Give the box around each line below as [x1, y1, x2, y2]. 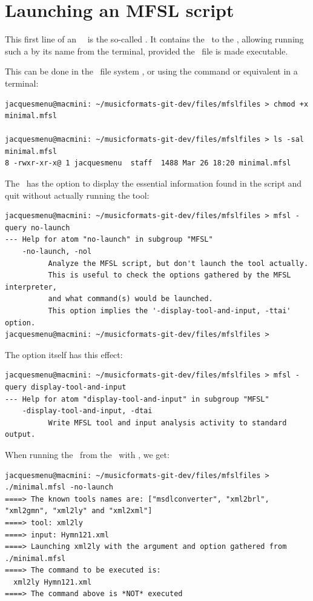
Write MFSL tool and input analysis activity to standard [48, 418, 287, 427]
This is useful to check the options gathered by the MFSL [48, 271, 291, 280]
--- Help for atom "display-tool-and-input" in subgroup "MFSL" [5, 394, 269, 403]
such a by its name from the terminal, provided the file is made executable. [5, 44, 288, 57]
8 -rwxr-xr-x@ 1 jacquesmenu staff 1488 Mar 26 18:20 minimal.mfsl [5, 159, 291, 168]
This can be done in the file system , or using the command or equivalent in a [5, 65, 298, 78]
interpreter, [5, 282, 57, 291]
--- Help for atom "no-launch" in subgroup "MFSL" [5, 235, 213, 244]
